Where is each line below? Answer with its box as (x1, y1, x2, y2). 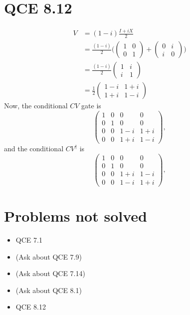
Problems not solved (4, 206, 147, 226)
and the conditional (4, 143, 64, 154)
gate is (81, 100, 101, 111)
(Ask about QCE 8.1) (15, 285, 82, 295)
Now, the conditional (4, 100, 68, 111)
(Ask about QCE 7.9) (15, 251, 82, 262)
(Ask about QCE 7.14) (15, 268, 85, 279)
